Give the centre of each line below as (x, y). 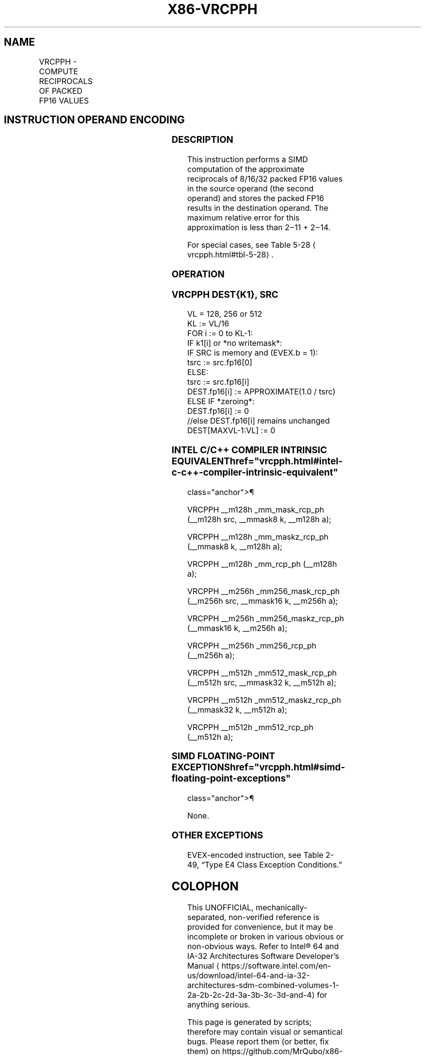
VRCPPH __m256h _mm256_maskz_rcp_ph (266, 618)
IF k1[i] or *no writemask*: (235, 343)
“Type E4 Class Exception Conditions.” (272, 864)
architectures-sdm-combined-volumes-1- (263, 985)
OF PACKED (61, 91)
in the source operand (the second (251, 189)
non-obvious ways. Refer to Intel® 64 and (263, 947)
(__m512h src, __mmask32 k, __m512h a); (262, 682)
